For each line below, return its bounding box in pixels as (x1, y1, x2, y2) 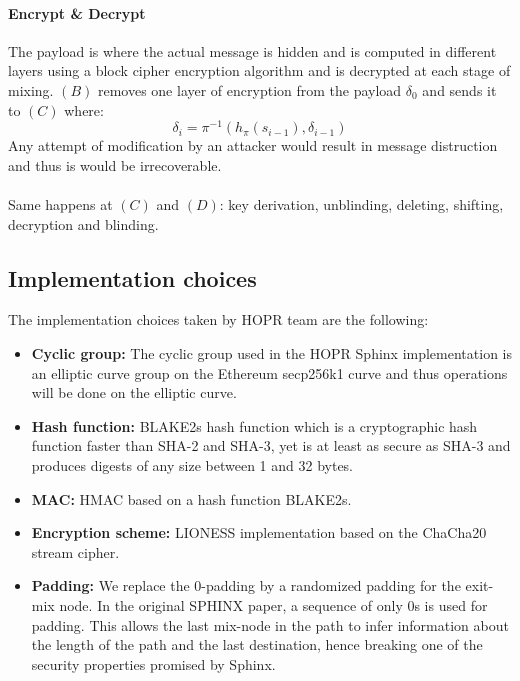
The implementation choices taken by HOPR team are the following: (8, 309, 429, 330)
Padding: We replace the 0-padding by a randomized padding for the (31, 575, 461, 596)
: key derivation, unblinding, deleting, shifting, (219, 194, 504, 215)
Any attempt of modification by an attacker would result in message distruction (8, 135, 498, 156)
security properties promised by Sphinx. (31, 653, 276, 674)
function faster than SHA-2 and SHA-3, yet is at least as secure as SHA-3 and (31, 435, 511, 456)
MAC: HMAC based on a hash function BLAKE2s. (31, 488, 352, 509)
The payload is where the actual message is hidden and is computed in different (8, 40, 497, 61)
